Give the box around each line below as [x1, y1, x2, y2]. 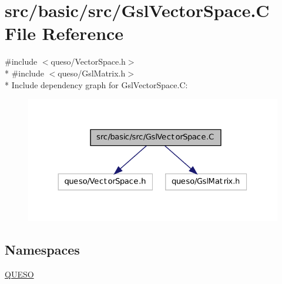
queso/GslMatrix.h [58, 66, 126, 79]
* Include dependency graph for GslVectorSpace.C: [5, 78, 188, 91]
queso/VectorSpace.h [51, 55, 126, 68]
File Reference [5, 21, 124, 45]
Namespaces [5, 240, 80, 259]
